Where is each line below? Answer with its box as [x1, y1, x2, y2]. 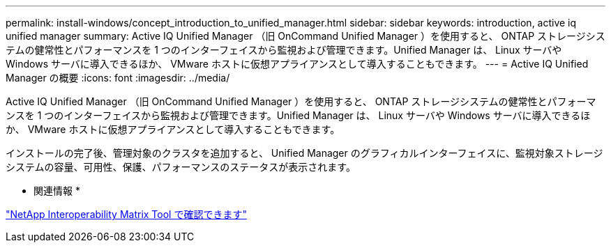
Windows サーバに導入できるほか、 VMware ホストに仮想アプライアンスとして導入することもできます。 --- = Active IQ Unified [6, 58, 589, 70]
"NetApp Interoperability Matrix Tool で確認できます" [6, 208, 247, 220]
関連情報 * [33, 185, 80, 196]
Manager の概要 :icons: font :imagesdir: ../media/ [6, 72, 230, 84]
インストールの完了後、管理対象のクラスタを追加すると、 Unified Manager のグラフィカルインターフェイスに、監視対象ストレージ [6, 147, 603, 159]
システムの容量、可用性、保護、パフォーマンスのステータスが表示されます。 [6, 161, 356, 173]
